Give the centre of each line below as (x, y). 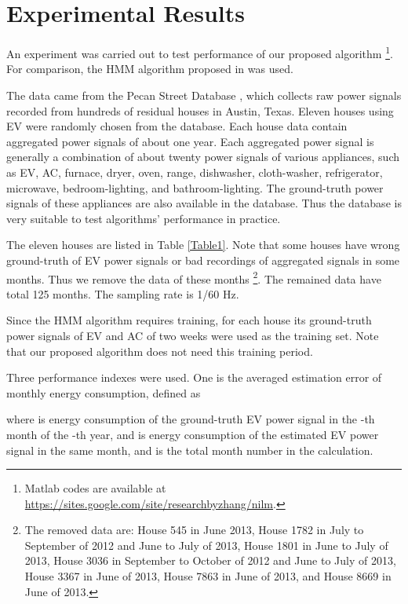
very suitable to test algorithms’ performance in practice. (144, 218)
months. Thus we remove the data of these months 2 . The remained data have (194, 277)
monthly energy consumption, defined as (104, 392)
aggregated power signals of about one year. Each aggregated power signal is (190, 141)
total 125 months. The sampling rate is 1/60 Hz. (123, 293)
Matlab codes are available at (95, 488)
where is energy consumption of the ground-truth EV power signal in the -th (191, 419)
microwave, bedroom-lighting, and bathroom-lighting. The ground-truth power (195, 187)
